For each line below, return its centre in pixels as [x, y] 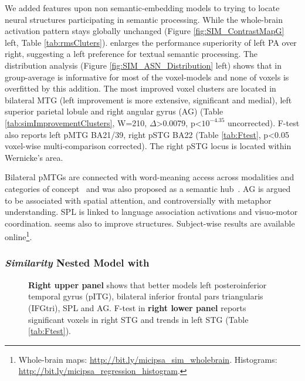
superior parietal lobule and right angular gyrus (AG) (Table [114, 111]
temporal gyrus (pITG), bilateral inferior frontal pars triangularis [146, 296]
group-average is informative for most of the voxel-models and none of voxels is [147, 77]
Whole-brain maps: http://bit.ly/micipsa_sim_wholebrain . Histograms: [148, 359]
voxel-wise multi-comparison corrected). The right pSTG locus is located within [148, 146]
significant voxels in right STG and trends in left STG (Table [138, 319]
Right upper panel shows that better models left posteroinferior [148, 284]
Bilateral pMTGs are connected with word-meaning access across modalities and [150, 177]
